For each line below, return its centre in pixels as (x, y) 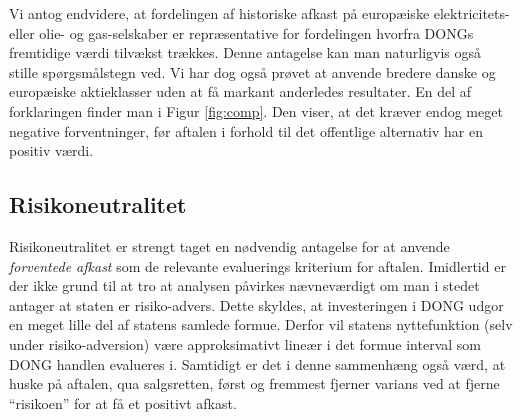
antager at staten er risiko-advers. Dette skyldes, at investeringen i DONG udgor (256, 304)
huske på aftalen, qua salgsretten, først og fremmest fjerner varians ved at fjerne (254, 383)
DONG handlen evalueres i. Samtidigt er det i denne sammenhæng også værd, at (257, 363)
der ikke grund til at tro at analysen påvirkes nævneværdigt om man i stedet (244, 285)
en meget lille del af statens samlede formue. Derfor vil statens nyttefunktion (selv (261, 324)
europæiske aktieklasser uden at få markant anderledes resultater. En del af (240, 91)
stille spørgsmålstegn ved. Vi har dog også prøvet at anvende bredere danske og (252, 71)
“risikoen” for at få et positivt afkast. (123, 402)
